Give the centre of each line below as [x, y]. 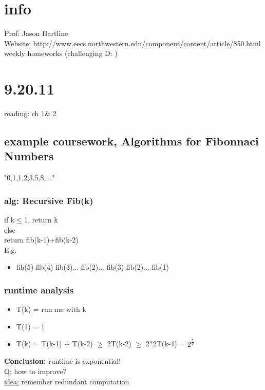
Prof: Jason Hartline [36, 33]
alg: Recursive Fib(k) [49, 200]
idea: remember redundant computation [67, 381]
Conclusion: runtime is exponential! [63, 361]
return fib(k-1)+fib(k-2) [41, 240]
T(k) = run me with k [51, 309]
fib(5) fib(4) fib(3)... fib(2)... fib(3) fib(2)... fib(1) [93, 267]
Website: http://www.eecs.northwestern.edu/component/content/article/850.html [132, 43]
